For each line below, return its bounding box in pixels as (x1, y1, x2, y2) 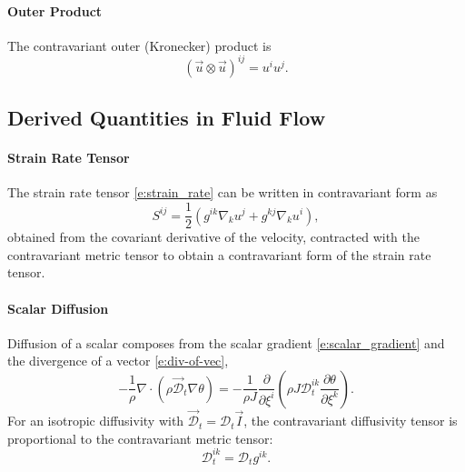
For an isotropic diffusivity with (7, 411, 184, 430)
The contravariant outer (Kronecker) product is (7, 35, 272, 55)
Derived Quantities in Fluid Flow (7, 104, 326, 132)
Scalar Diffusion (7, 298, 109, 317)
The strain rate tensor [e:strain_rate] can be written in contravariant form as (7, 183, 438, 202)
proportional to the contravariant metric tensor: (7, 428, 273, 447)
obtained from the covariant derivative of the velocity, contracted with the (7, 227, 420, 246)
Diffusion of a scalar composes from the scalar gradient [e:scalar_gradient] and (7, 333, 445, 352)
